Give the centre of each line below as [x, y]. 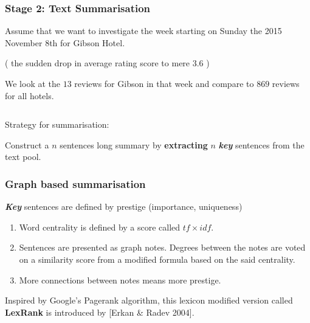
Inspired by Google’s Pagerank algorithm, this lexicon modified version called [149, 300]
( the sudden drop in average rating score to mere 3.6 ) [107, 63]
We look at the [33, 83]
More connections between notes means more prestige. [120, 280]
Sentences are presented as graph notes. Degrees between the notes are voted [162, 247]
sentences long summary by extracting [134, 144]
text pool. [23, 157]
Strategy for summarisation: [57, 124]
